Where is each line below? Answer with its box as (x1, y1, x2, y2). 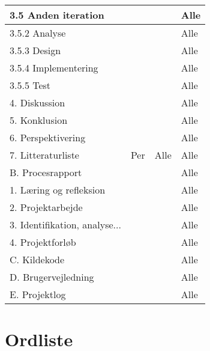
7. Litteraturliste (10, 148, 79, 162)
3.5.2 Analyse (10, 26, 66, 40)
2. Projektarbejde (10, 200, 83, 214)
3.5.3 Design (10, 43, 61, 57)
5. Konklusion (10, 113, 68, 127)
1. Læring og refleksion (10, 183, 106, 197)
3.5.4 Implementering (10, 61, 98, 75)
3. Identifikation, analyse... (10, 218, 121, 231)
